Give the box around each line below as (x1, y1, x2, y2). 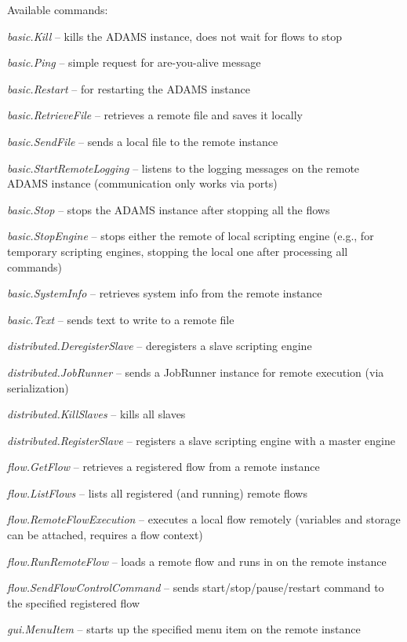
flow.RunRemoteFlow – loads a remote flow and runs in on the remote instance (7, 553, 387, 569)
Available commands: (7, 2, 108, 17)
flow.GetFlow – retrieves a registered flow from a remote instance (7, 458, 320, 475)
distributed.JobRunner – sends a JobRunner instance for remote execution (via (7, 363, 384, 380)
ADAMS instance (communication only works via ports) (7, 175, 278, 192)
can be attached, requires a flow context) (7, 527, 203, 543)
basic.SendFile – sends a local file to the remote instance (7, 133, 278, 149)
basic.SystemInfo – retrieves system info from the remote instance (7, 285, 322, 301)
